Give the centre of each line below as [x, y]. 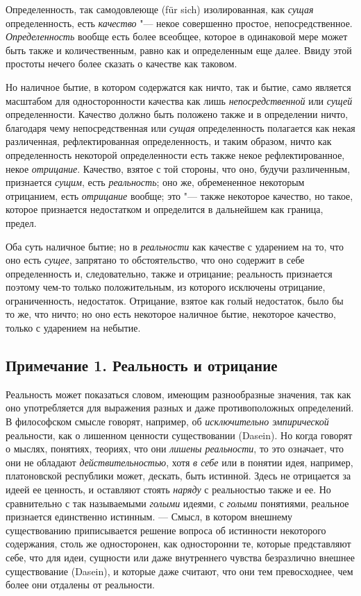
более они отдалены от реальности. [80, 585]
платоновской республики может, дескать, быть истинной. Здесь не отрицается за [178, 476]
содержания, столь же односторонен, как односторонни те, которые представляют [178, 544]
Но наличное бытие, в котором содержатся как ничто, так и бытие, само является [178, 86]
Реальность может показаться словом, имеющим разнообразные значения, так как [178, 394]
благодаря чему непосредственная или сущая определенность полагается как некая [180, 127]
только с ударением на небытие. [73, 328]
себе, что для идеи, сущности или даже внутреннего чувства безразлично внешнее [180, 557]
